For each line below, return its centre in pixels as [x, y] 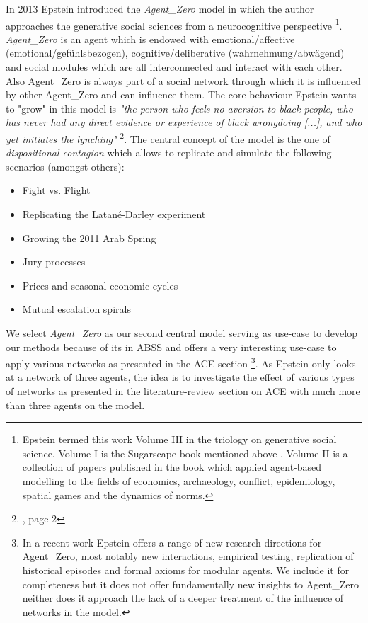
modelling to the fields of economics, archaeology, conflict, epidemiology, [179, 481]
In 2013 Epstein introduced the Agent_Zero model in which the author [160, 8]
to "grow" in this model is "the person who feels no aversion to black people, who [179, 108]
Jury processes [54, 262]
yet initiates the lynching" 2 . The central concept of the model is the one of [168, 138]
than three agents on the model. [75, 405]
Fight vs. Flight [56, 190]
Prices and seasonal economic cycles [100, 285]
